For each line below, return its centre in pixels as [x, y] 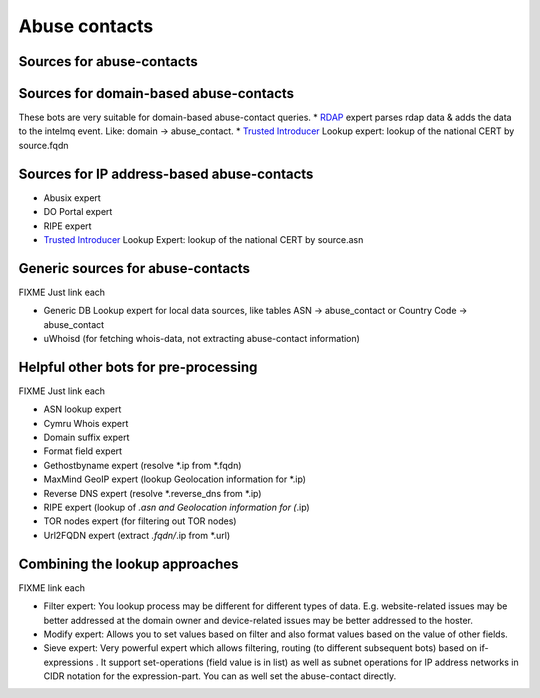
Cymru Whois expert [86, 423]
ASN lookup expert [82, 409]
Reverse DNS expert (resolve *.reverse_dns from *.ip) [152, 493]
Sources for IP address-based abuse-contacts [166, 173]
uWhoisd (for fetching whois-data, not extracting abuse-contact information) [201, 339]
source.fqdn [43, 145]
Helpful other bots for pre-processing [138, 366]
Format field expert [83, 451]
